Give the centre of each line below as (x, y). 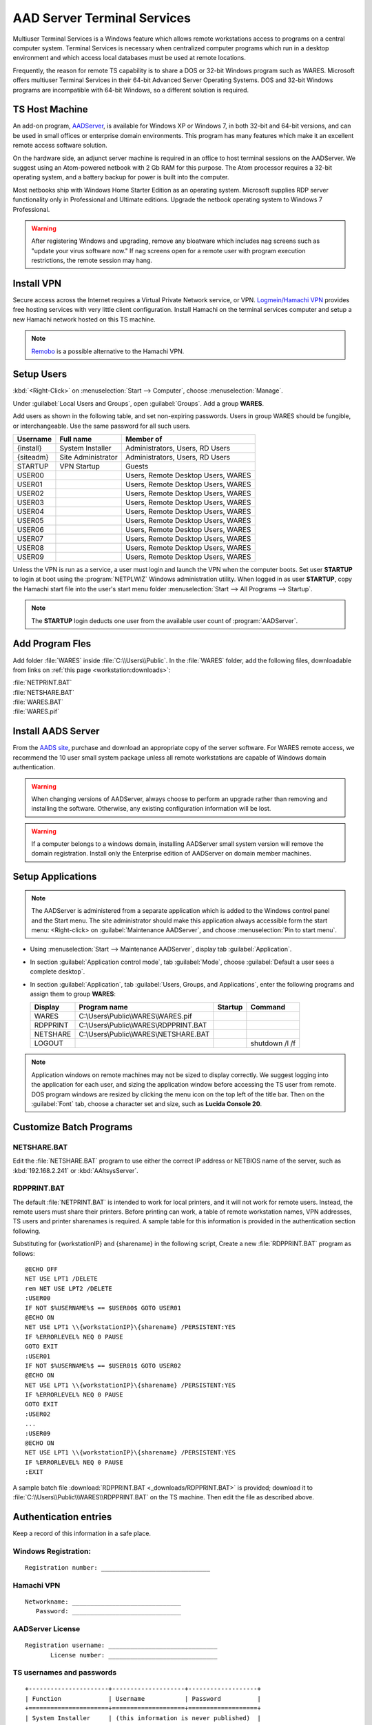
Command (268, 1007)
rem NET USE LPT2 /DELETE (69, 1288)
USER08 (30, 548)
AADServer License (46, 1628)
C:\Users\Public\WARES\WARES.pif (135, 1016)
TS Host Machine (51, 109)
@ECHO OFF (41, 1269)
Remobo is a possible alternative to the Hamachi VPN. (108, 351)
